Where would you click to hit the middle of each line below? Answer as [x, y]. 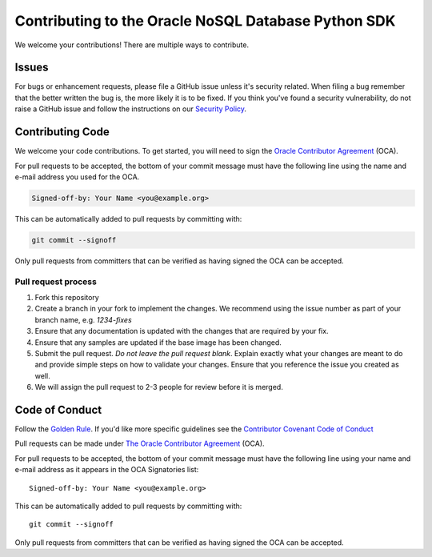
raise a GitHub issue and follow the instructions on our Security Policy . [131, 109]
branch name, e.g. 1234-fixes [83, 319]
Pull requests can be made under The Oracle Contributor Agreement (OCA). [140, 443]
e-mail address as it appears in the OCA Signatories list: [107, 470]
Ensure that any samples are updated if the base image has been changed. [158, 342]
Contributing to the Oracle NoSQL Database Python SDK [205, 21]
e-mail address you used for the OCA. [77, 177]
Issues [32, 68]
